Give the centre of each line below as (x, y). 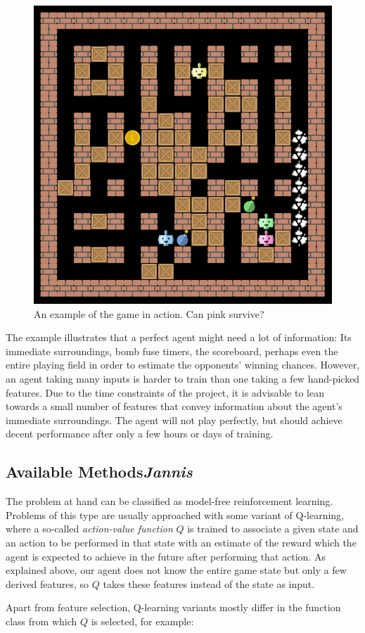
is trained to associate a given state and (273, 529)
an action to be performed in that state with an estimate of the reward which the (181, 542)
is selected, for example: (142, 621)
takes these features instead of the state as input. (209, 583)
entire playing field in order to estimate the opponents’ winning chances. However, (183, 365)
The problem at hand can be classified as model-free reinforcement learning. (169, 501)
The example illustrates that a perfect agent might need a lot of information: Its (179, 337)
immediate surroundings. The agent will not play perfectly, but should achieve (174, 420)
